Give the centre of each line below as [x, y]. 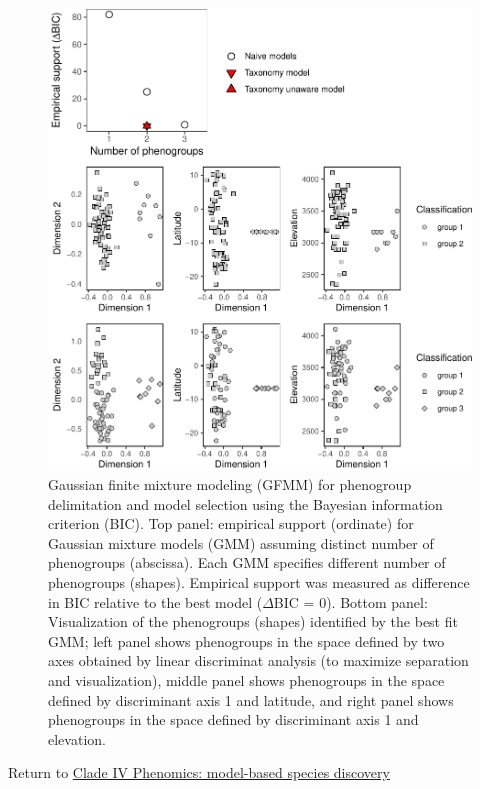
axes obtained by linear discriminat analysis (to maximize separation [258, 660]
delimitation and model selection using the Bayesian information [245, 503]
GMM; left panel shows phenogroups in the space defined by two [246, 640]
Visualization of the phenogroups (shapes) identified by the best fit [253, 621]
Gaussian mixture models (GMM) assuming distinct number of [241, 542]
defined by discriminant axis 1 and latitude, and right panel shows [251, 699]
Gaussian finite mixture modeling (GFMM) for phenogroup [230, 484]
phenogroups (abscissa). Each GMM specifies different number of [247, 562]
